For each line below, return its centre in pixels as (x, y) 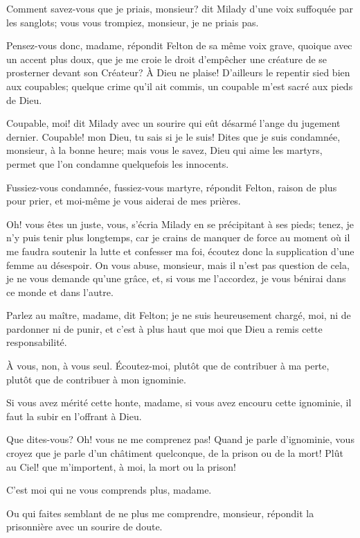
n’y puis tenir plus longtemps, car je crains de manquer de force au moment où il (178, 237)
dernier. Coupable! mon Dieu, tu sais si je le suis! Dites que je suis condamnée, (173, 136)
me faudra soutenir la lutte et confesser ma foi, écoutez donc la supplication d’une (180, 251)
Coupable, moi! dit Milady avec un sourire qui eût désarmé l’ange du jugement (173, 123)
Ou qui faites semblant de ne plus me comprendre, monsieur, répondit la (160, 513)
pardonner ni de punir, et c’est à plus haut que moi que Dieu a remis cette (164, 328)
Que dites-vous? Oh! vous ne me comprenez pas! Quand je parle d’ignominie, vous (180, 439)
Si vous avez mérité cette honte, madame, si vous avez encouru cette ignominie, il (179, 402)
